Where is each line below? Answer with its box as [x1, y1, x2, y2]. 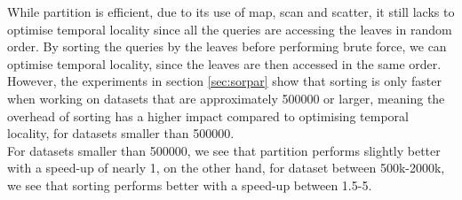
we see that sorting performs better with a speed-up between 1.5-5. [7, 175, 372, 194]
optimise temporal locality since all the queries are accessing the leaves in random [7, 19, 452, 38]
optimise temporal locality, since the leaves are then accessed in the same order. [7, 54, 442, 73]
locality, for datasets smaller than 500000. [7, 124, 235, 142]
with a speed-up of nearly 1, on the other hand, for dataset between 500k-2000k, [7, 158, 445, 177]
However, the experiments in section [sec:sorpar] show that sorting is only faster [7, 72, 442, 90]
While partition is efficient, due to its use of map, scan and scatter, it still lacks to [7, 3, 455, 20]
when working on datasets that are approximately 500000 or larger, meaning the [7, 88, 445, 107]
